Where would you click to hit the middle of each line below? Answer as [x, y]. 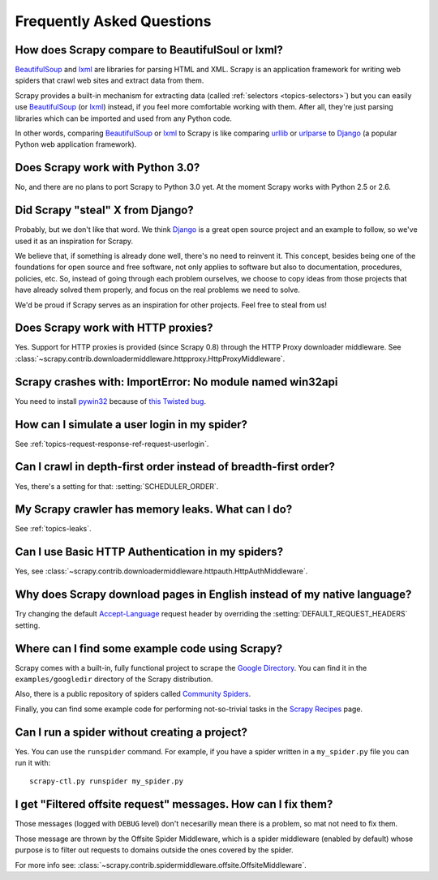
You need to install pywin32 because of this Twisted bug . [111, 401]
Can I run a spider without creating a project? [131, 732]
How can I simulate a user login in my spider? [131, 425]
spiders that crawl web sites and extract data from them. [109, 80]
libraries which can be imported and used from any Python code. [124, 118]
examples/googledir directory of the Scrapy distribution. [114, 679]
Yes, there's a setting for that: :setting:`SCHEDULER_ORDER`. [117, 486]
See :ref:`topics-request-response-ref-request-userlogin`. [112, 444]
